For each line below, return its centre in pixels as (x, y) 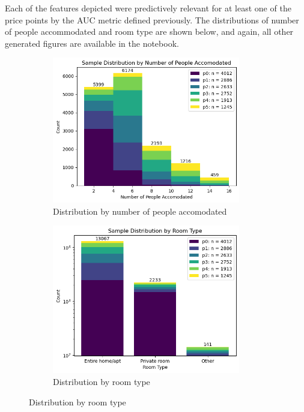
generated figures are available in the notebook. (92, 43)
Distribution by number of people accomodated (140, 211)
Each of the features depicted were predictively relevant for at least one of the (148, 8)
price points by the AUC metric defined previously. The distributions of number (152, 19)
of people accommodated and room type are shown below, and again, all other (149, 31)
